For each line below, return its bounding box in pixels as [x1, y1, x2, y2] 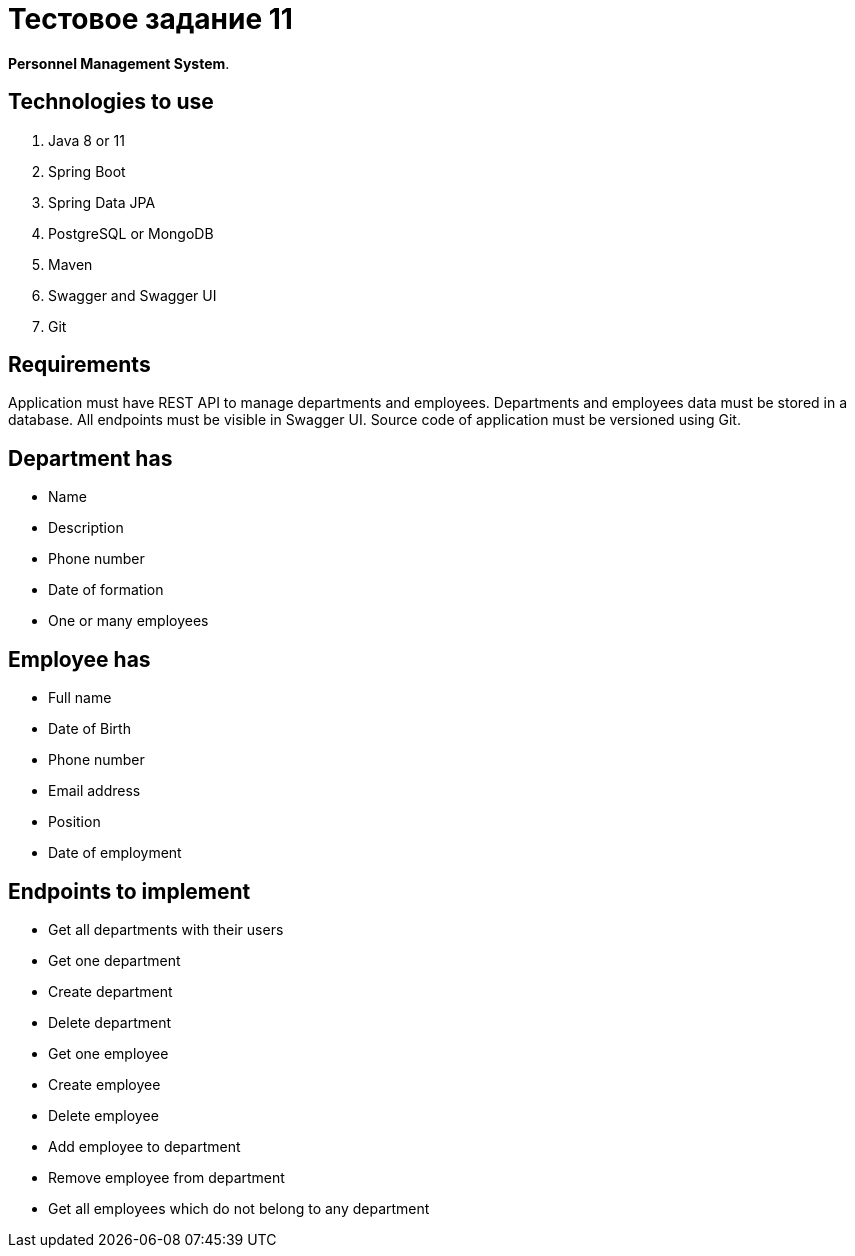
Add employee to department [48, 1137, 241, 1155]
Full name [48, 689, 112, 707]
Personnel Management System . [8, 54, 230, 72]
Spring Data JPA [48, 193, 156, 211]
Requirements [8, 352, 151, 378]
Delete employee [48, 1106, 159, 1124]
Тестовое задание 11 [8, 2, 293, 36]
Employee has [8, 646, 151, 672]
